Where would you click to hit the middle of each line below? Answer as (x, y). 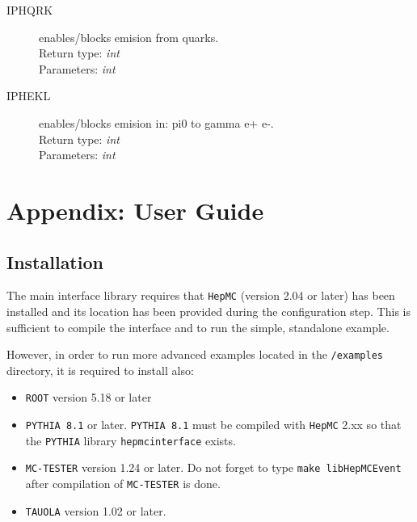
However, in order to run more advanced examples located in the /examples (195, 354)
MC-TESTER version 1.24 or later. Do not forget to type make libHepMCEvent (213, 467)
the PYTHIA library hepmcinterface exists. (131, 440)
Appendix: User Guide (135, 210)
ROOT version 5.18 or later (88, 397)
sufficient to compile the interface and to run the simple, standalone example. (198, 327)
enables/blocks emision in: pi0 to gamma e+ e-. (156, 122)
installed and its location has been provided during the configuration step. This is (208, 311)
